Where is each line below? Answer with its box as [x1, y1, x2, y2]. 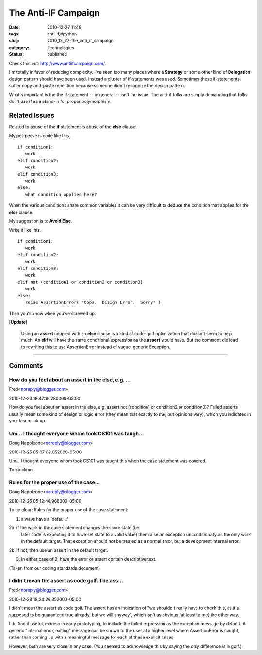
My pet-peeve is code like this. [9, 133, 71, 138]
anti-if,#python [47, 31, 77, 36]
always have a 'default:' [21, 516, 69, 521]
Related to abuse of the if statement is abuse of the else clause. [9, 124, 137, 130]
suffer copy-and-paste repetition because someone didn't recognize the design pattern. [9, 83, 185, 88]
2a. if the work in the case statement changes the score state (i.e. [9, 525, 140, 531]
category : [9, 44, 30, 50]
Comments [9, 362, 43, 370]
